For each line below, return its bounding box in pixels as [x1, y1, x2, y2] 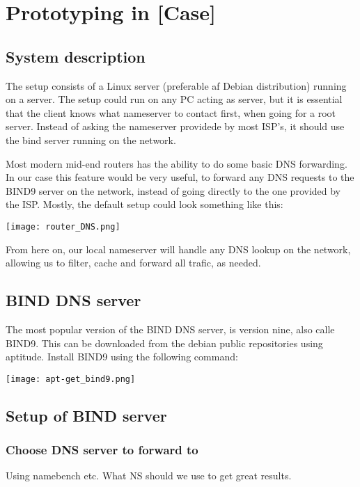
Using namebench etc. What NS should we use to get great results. [6, 468, 292, 483]
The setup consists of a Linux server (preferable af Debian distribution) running [6, 78, 347, 93]
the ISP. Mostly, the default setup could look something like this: [6, 197, 283, 211]
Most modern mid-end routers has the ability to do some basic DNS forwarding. [6, 156, 347, 170]
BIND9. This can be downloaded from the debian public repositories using [6, 335, 323, 350]
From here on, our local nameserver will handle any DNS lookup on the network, [6, 241, 351, 256]
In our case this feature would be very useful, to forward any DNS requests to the [6, 170, 354, 184]
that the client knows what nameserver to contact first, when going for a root [6, 105, 336, 120]
